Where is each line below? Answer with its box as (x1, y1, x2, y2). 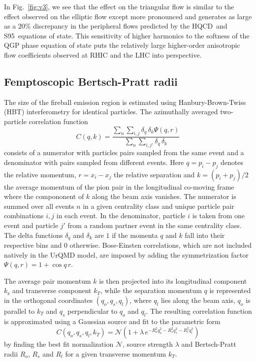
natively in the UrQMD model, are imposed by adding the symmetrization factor (4, 249, 249, 260)
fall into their (185, 230, 225, 240)
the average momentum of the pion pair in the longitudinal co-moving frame (4, 181, 234, 192)
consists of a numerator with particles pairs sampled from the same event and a (4, 147, 244, 158)
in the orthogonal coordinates (4, 295, 93, 305)
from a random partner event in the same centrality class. (67, 220, 242, 230)
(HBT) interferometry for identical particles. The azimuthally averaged (4, 106, 218, 117)
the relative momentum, (4, 169, 76, 179)
